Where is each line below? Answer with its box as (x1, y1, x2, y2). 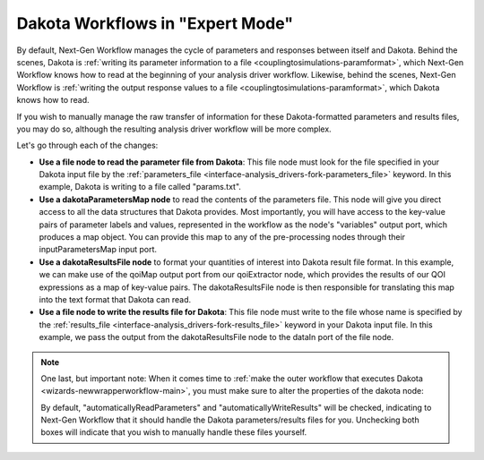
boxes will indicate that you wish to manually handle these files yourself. (40, 427, 307, 438)
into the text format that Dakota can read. (39, 294, 192, 304)
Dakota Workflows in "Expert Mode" (16, 13, 294, 33)
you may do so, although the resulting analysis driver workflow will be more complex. (16, 124, 332, 134)
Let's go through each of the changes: (16, 140, 159, 151)
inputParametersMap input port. (39, 244, 157, 255)
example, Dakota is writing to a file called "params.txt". (39, 182, 242, 192)
